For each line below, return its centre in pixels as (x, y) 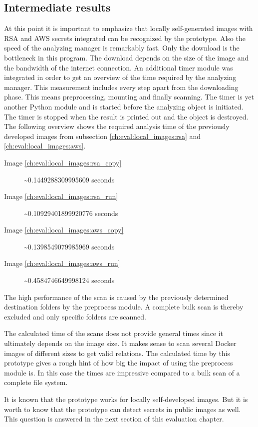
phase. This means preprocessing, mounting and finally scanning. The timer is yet (129, 97)
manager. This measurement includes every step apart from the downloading (121, 87)
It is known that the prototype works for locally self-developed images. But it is (126, 399)
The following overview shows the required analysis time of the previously (117, 126)
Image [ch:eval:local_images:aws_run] (62, 263)
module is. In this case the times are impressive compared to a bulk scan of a (122, 372)
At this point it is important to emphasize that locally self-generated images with (129, 28)
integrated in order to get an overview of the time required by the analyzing (120, 77)
